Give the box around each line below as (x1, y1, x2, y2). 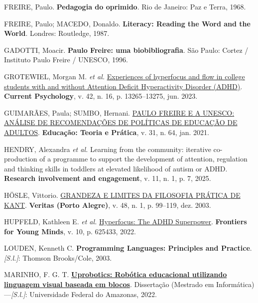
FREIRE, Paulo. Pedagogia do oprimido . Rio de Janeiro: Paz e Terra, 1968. (4, 1, 246, 11)
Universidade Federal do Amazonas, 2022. (29, 289, 157, 299)
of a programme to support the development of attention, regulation (39, 153, 248, 164)
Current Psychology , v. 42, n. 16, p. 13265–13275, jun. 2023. (4, 91, 198, 101)
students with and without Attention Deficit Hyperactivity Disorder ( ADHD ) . (4, 81, 243, 91)
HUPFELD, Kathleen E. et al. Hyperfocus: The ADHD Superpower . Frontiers (4, 216, 247, 227)
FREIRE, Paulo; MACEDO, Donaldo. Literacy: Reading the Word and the (4, 18, 251, 28)
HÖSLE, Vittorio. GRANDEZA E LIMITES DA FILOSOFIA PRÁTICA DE (4, 189, 241, 200)
